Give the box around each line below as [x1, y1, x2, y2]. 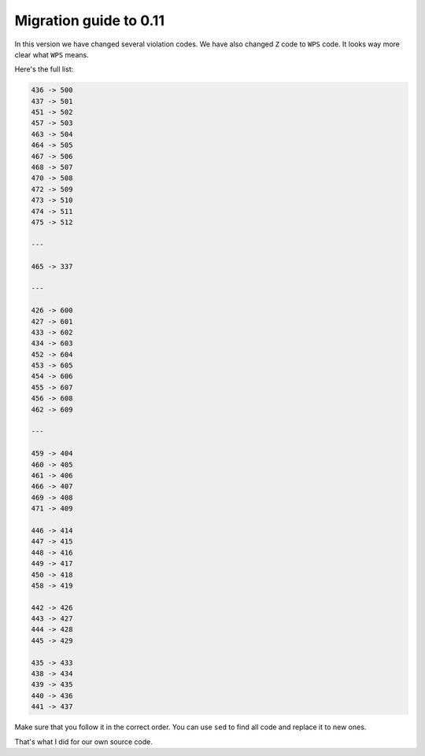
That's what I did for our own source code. [14, 736, 153, 747]
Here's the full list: [14, 65, 74, 74]
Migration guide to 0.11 [14, 12, 165, 29]
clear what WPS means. [14, 50, 90, 59]
